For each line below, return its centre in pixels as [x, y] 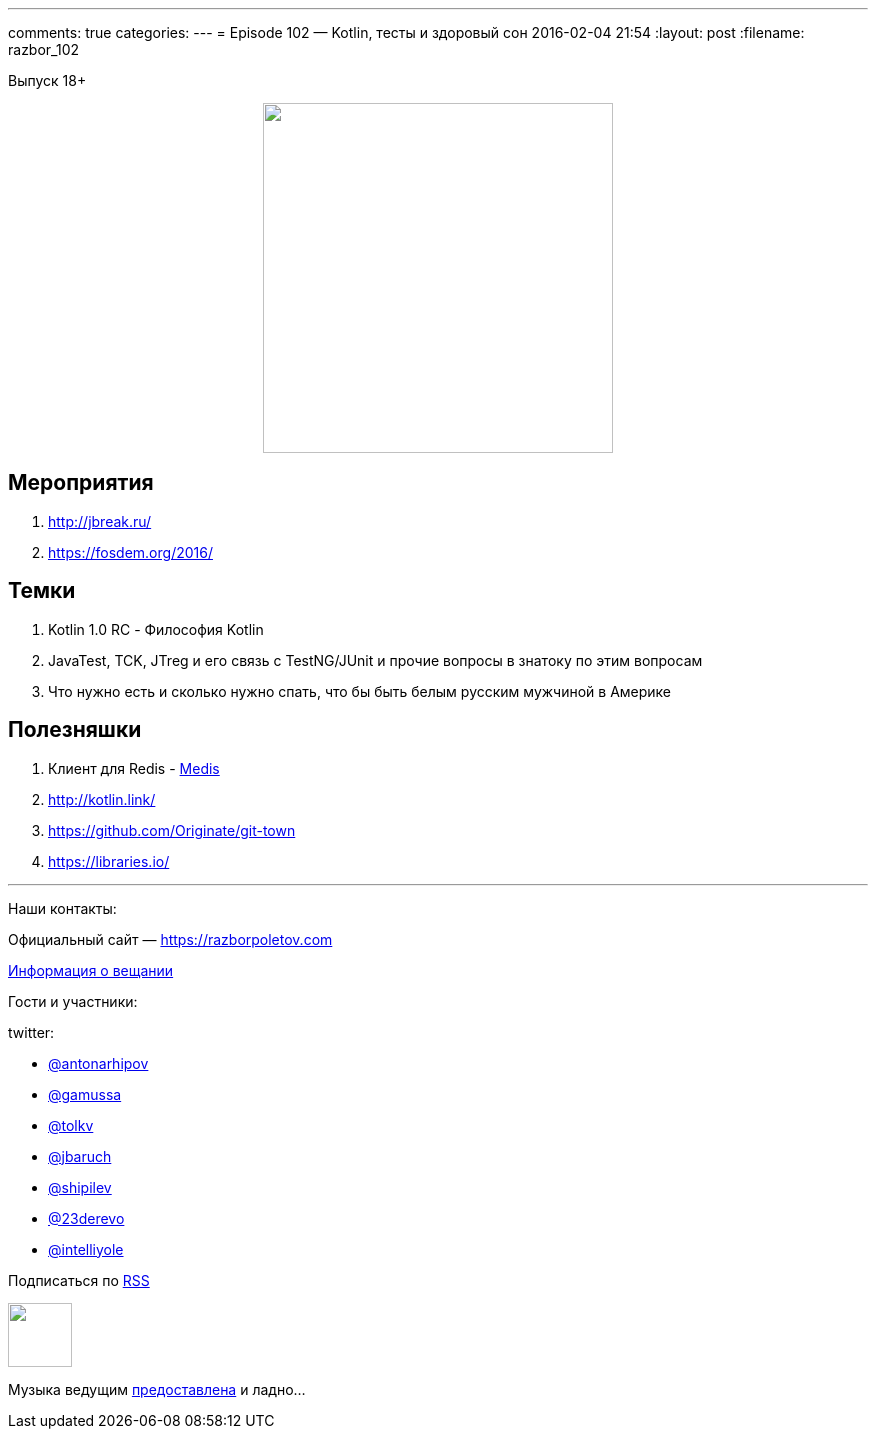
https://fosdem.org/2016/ [130, 552]
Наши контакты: [62, 908]
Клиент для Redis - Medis [134, 768]
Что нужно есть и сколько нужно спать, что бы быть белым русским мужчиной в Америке [360, 691]
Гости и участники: [73, 1001]
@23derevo [86, 1218]
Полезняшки [75, 730]
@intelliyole [86, 1249]
